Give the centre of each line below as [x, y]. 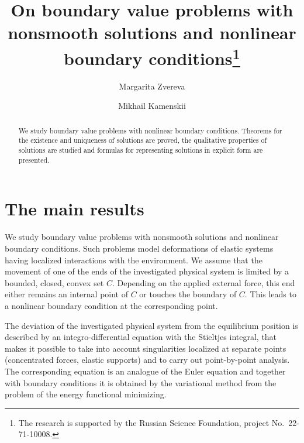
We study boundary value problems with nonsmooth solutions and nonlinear [142, 237]
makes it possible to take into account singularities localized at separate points [146, 348]
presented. [34, 159]
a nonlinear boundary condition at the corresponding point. [111, 305]
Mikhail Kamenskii [152, 106]
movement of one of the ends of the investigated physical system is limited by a [147, 271]
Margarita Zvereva [152, 86]
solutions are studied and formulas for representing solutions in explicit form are [141, 150]
